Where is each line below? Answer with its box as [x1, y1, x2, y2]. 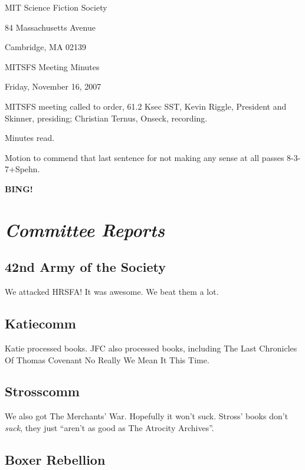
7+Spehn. [5, 163, 40, 175]
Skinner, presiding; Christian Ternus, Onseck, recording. [5, 111, 208, 124]
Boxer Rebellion [5, 450, 106, 468]
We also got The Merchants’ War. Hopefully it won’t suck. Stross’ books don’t [5, 410, 288, 422]
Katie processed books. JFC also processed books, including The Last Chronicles [5, 341, 297, 354]
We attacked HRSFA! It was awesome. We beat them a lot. [5, 285, 219, 298]
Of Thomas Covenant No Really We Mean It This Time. [5, 353, 209, 366]
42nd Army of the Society [5, 258, 166, 276]
